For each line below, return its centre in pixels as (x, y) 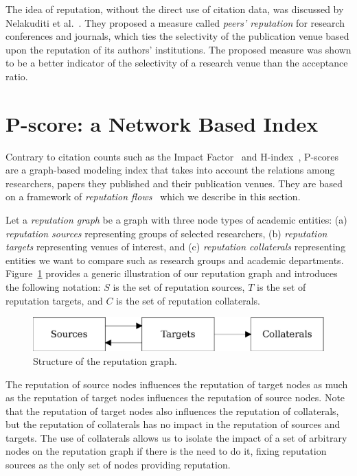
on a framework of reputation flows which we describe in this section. (153, 197)
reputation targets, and (54, 300)
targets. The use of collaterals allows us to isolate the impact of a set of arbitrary (176, 437)
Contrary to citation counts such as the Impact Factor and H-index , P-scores (172, 156)
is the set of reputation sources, (179, 287)
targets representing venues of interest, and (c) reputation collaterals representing (176, 247)
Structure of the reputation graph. (105, 360)
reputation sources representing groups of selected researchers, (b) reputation (166, 233)
